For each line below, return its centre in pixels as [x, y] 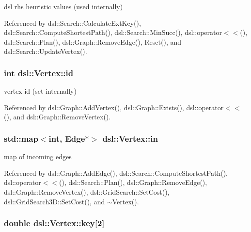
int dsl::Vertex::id [39, 73]
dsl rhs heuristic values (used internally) [63, 6]
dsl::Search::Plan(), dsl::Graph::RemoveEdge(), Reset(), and [93, 41]
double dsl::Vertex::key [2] [54, 223]
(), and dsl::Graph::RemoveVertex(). [57, 117]
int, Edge [67, 138]
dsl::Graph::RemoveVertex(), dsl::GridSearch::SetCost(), [87, 191]
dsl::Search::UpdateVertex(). [46, 51]
